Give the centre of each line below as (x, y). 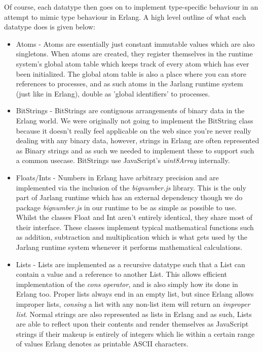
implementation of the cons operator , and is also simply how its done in (127, 284)
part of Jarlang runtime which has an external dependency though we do (129, 197)
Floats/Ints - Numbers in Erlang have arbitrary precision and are (117, 177)
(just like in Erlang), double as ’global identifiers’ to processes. (113, 93)
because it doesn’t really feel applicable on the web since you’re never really (134, 130)
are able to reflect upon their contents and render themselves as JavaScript (132, 324)
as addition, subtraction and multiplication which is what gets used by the (132, 237)
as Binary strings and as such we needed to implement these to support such (135, 150)
